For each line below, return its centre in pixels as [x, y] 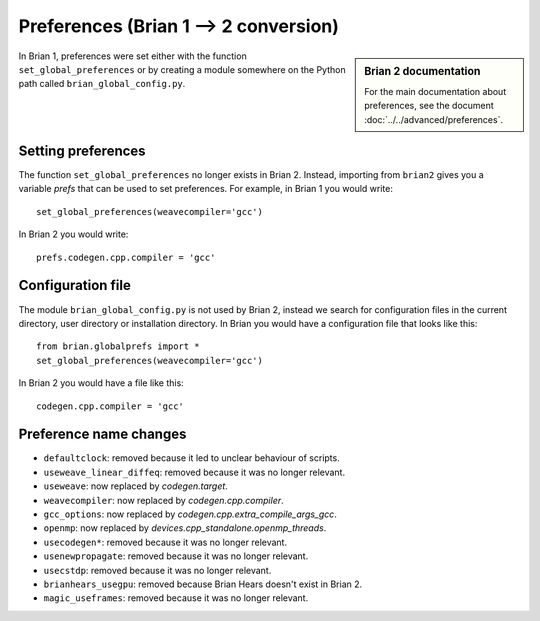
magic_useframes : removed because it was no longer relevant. [176, 598]
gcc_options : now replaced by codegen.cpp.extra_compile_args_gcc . [190, 514]
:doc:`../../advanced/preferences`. [434, 119]
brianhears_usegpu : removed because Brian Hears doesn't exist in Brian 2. [203, 584]
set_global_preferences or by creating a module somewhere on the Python [182, 69]
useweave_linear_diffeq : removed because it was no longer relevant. [194, 472]
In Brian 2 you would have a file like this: [101, 383]
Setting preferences [82, 150]
